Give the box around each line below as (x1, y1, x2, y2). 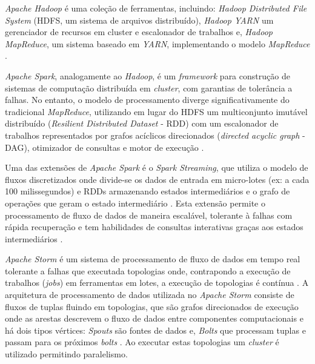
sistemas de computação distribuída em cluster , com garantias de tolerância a (5, 81, 293, 94)
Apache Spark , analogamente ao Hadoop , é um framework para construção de (5, 69, 290, 82)
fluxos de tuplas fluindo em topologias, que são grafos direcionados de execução (5, 300, 299, 313)
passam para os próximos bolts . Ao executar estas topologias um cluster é (5, 336, 279, 348)
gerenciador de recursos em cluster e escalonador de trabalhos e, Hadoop (5, 25, 273, 38)
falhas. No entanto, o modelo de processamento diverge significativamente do (5, 93, 290, 106)
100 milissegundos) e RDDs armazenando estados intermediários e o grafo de (5, 185, 290, 197)
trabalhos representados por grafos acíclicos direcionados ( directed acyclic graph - (5, 128, 305, 141)
